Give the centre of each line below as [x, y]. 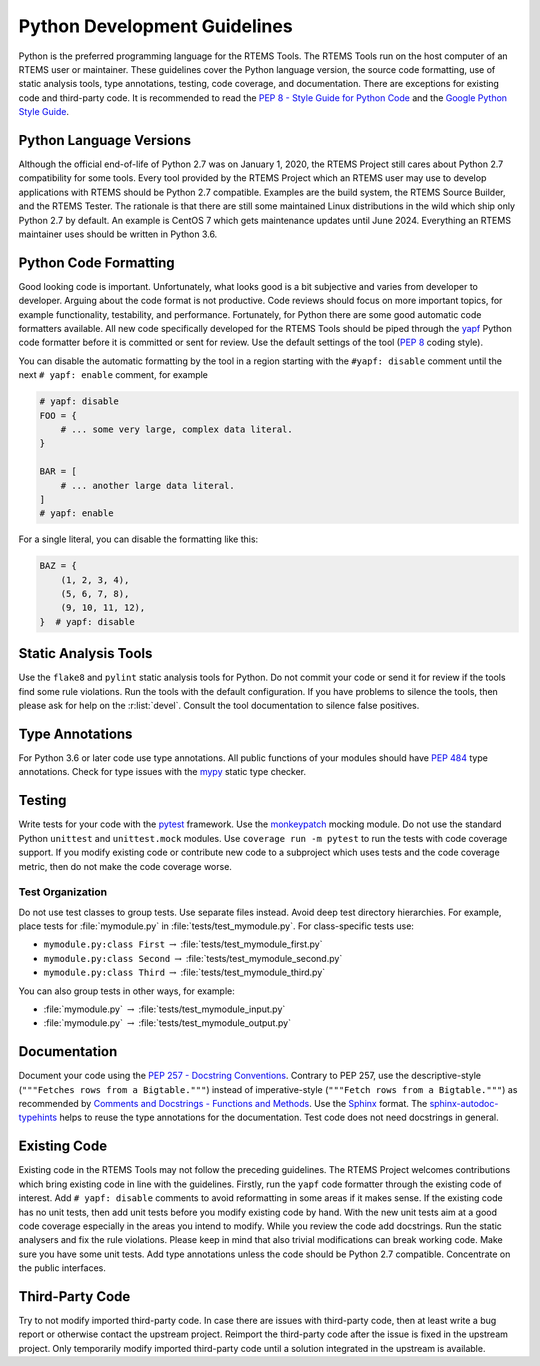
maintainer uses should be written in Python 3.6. [118, 234]
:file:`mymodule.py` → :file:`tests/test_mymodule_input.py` [164, 1009]
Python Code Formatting [96, 262]
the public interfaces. [62, 1268]
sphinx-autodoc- [464, 1104]
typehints [38, 1117]
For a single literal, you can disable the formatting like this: [138, 539]
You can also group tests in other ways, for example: [126, 991]
